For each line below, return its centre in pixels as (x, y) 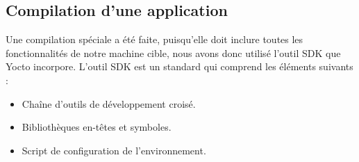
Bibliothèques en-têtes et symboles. (97, 127)
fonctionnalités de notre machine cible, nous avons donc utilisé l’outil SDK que (173, 52)
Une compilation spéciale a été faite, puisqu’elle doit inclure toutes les (155, 39)
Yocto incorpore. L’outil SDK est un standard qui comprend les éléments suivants (179, 66)
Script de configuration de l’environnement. (114, 150)
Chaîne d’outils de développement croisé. (109, 103)
